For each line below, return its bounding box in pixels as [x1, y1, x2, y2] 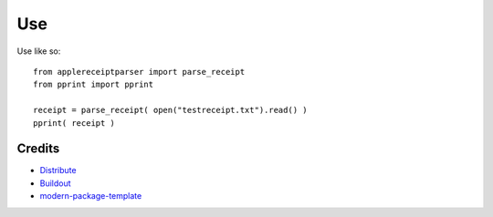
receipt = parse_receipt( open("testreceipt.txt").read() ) [33, 105, 308, 116]
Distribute [39, 165, 77, 176]
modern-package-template [39, 191, 142, 201]
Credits [16, 141, 60, 157]
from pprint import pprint [33, 79, 154, 90]
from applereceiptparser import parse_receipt [33, 67, 246, 77]
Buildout [39, 178, 72, 189]
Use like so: [16, 46, 61, 57]
